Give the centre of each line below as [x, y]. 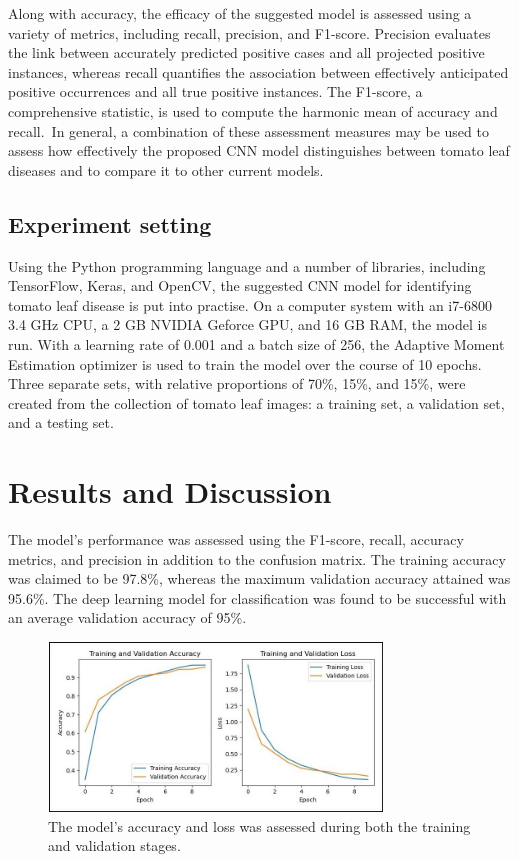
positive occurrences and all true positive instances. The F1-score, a [215, 91]
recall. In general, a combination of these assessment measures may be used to [248, 130]
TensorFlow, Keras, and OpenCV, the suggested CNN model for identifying [240, 285]
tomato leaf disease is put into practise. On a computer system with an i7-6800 [250, 304]
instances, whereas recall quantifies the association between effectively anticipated [258, 71]
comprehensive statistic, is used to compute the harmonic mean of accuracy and [253, 110]
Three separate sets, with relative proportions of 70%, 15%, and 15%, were [237, 383]
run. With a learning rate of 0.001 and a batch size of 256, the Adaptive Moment [256, 343]
